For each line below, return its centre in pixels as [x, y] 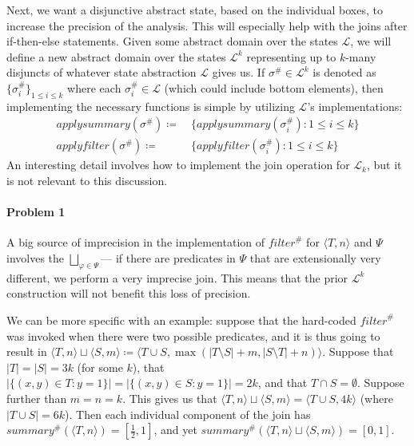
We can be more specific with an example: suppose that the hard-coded [181, 320]
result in [27, 351]
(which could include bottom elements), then [274, 87]
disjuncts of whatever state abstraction [102, 72]
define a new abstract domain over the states [116, 56]
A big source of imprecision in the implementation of [136, 242]
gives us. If [239, 72]
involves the [36, 258]
